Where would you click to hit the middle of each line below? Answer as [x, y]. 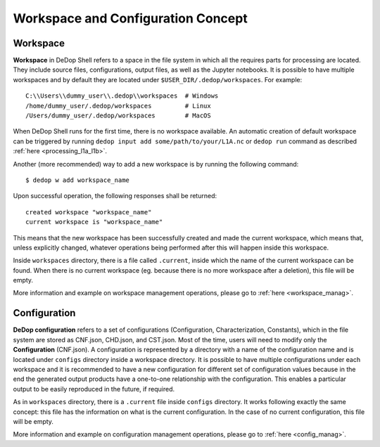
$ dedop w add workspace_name [78, 180]
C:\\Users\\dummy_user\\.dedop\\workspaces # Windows [122, 96]
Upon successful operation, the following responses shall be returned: [115, 196]
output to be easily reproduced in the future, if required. [94, 389]
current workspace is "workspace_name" [94, 222]
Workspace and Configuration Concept [130, 18]
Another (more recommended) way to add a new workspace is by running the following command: [156, 164]
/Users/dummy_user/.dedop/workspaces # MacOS [118, 116]
